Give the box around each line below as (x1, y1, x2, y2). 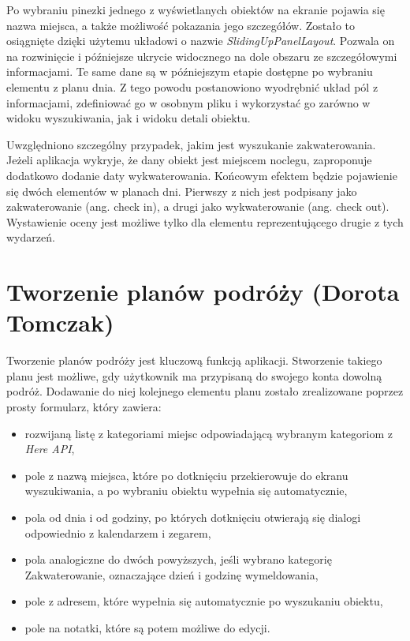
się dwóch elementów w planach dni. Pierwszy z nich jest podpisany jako (6, 182, 357, 199)
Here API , (24, 440, 75, 457)
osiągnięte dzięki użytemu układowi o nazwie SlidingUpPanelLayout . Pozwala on (6, 32, 395, 49)
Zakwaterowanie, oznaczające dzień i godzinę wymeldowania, (24, 566, 319, 583)
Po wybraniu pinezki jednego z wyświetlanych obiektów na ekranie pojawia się (6, 2, 385, 17)
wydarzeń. (6, 229, 55, 246)
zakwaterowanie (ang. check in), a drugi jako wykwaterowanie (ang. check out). (6, 198, 389, 215)
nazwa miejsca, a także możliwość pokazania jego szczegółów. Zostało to (6, 17, 356, 33)
